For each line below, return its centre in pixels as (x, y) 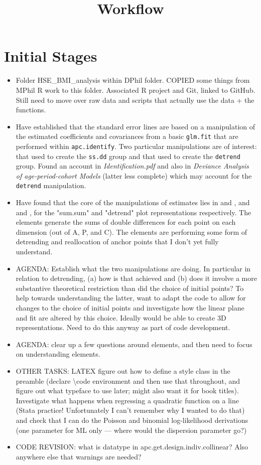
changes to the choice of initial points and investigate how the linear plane (130, 308)
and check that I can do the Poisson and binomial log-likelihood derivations (132, 420)
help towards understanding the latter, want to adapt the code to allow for (131, 298)
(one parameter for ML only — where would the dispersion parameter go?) (131, 430)
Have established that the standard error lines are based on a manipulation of (136, 126)
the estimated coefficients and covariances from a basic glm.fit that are (127, 136)
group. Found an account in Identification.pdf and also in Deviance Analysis (132, 166)
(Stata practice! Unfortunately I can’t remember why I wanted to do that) (130, 410)
